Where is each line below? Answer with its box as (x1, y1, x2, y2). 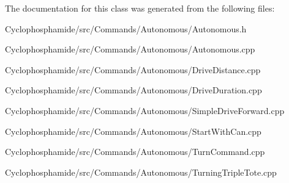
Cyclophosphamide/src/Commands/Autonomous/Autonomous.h (5, 22, 247, 35)
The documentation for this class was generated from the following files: (5, 2, 275, 14)
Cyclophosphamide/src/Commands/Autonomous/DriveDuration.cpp (5, 84, 262, 96)
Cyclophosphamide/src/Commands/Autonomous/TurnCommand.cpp (5, 145, 265, 158)
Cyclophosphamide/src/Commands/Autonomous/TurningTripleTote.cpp (5, 165, 277, 178)
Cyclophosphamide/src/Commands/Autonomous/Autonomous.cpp (5, 43, 255, 56)
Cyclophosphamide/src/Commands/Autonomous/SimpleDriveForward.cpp (5, 104, 285, 117)
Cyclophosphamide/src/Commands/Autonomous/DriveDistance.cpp (5, 63, 261, 76)
